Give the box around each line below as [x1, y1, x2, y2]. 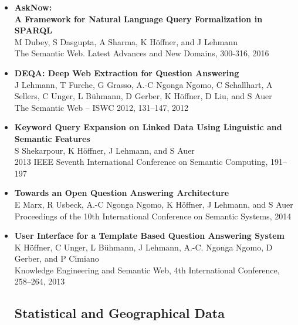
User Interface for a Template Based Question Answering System [14, 229, 285, 242]
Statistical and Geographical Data [14, 304, 225, 322]
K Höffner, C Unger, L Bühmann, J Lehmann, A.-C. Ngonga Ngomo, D [14, 241, 273, 253]
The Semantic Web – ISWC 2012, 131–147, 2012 [14, 101, 189, 113]
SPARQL [14, 24, 52, 36]
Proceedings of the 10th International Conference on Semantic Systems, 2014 [14, 209, 292, 222]
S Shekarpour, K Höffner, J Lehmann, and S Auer [14, 144, 195, 156]
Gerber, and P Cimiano [14, 252, 99, 265]
